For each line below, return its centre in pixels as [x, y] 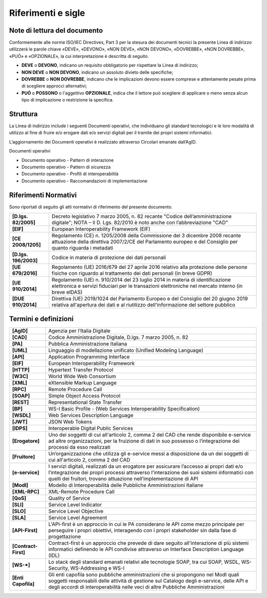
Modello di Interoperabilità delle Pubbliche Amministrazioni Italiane [126, 485]
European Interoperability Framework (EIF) [101, 229]
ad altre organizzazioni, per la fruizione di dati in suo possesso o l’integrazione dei [144, 441]
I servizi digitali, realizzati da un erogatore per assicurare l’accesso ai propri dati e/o [146, 466]
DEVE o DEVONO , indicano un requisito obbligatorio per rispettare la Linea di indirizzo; [110, 65]
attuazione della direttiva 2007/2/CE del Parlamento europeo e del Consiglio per [145, 242]
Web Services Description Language [91, 415]
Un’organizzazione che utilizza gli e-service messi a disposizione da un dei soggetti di [149, 453]
